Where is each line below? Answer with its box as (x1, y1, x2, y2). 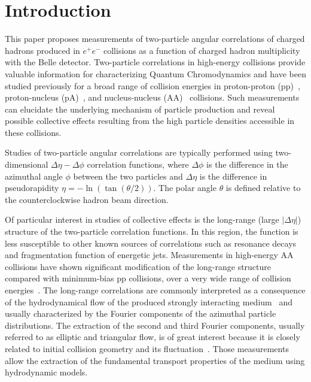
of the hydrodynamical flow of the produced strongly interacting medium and (5, 295, 292, 308)
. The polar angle (153, 181, 217, 194)
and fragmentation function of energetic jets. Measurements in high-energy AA (5, 248, 294, 261)
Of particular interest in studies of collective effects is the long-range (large (5, 213, 279, 226)
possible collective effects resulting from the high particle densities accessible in (5, 114, 295, 127)
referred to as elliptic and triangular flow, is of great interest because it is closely (5, 331, 300, 343)
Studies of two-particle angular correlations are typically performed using (5, 146, 273, 159)
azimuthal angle (5, 169, 63, 182)
